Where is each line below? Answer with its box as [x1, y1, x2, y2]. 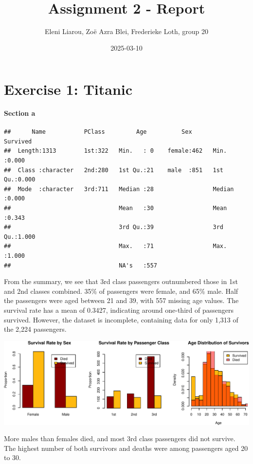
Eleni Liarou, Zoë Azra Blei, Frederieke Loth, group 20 [44, 26, 208, 36]
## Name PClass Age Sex [4, 128, 192, 136]
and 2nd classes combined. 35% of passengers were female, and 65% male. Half [4, 286, 238, 296]
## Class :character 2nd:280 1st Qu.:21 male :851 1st [4, 166, 224, 174]
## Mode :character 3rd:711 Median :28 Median [4, 185, 234, 193]
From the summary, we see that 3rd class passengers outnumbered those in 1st [4, 276, 238, 286]
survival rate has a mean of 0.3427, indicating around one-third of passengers [4, 304, 234, 315]
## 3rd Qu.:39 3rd [4, 224, 224, 231]
